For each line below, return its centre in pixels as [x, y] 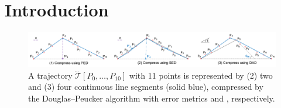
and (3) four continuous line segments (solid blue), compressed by [146, 87]
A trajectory [50, 75]
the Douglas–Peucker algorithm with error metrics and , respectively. [152, 98]
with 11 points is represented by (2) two [201, 75]
